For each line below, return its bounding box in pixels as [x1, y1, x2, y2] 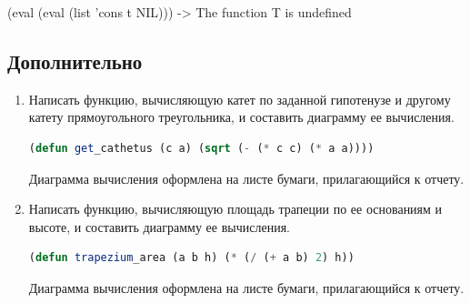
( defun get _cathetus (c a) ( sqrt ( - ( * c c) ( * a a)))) [28, 141, 375, 155]
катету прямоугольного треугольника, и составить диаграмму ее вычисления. [28, 107, 455, 126]
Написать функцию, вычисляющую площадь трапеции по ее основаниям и [28, 199, 443, 218]
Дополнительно [7, 46, 143, 75]
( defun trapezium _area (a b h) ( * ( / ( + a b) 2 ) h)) [28, 251, 355, 265]
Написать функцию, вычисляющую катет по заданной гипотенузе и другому [28, 89, 451, 108]
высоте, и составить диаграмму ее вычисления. [28, 217, 290, 236]
